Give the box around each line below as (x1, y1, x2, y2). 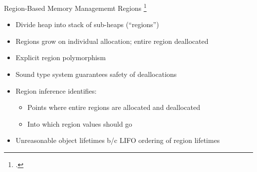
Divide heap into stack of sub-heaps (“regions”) (15, 19, 159, 30)
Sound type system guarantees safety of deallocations (15, 69, 177, 79)
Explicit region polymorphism (15, 52, 106, 63)
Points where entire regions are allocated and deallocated (27, 102, 200, 112)
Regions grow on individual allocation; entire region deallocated (15, 35, 209, 46)
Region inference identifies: (15, 85, 97, 96)
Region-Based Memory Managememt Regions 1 (4, 1, 147, 13)
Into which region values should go (27, 118, 132, 129)
